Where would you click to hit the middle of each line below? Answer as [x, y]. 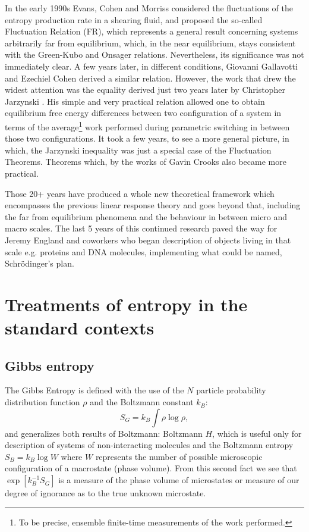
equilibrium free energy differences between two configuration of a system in [143, 113]
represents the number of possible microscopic [179, 456]
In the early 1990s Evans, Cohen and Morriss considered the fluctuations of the [149, 8]
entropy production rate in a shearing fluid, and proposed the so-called [134, 19]
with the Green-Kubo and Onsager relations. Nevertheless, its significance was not [154, 54]
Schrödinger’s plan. [40, 263]
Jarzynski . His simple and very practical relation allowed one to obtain [135, 101]
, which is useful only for [257, 433]
